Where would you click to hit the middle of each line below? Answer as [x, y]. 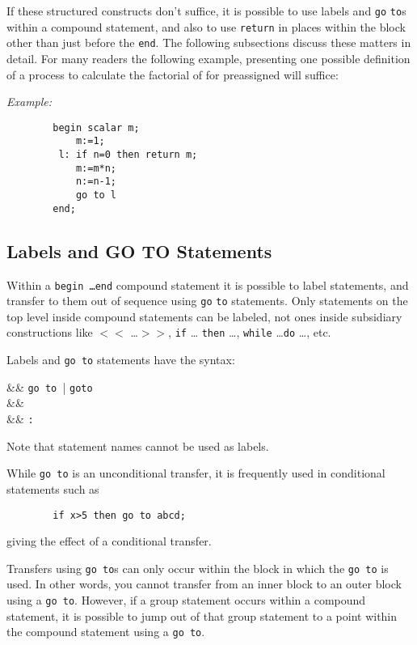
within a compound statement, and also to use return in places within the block [206, 26]
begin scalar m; [96, 127]
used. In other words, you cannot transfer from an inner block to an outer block [204, 584]
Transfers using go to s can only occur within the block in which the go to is [198, 568]
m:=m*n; [96, 168]
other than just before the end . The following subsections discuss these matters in [209, 42]
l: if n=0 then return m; [128, 155]
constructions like [50, 332]
